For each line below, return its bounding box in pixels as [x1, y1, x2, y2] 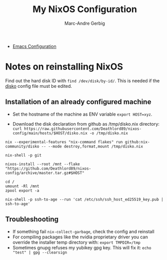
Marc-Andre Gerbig [65, 20, 105, 26]
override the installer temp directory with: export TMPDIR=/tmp [12, 239, 141, 245]
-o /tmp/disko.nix [89, 130, 128, 136]
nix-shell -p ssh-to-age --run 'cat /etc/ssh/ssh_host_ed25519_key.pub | [5, 197, 164, 202]
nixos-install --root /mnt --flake [5, 162, 80, 167]
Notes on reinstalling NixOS [5, 61, 124, 73]
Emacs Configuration [12, 43, 57, 49]
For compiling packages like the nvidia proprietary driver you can [12, 234, 148, 240]
